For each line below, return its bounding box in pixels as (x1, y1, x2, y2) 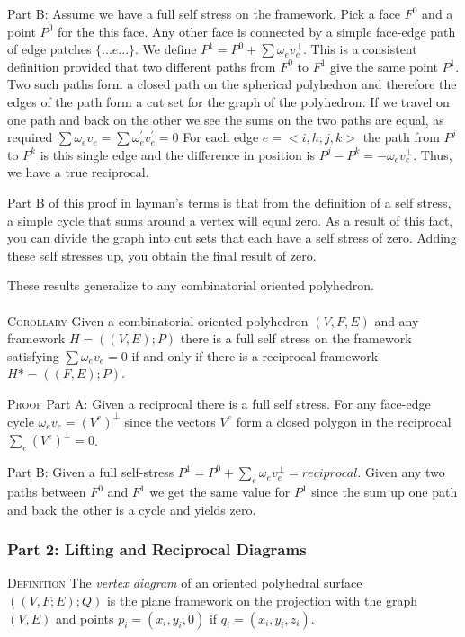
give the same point (330, 57, 438, 75)
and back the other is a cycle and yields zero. (7, 500, 256, 518)
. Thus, (413, 145, 452, 164)
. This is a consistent (303, 40, 417, 58)
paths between (7, 482, 86, 501)
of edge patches (7, 40, 92, 58)
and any (374, 311, 419, 330)
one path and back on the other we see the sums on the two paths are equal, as (7, 110, 444, 128)
